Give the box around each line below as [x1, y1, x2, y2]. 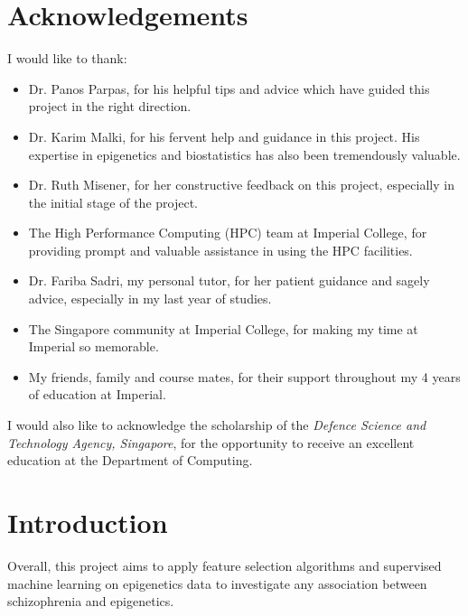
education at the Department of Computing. [7, 451, 253, 470]
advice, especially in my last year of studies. [28, 289, 272, 308]
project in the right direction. [28, 97, 192, 116]
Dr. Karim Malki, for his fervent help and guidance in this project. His [28, 126, 420, 145]
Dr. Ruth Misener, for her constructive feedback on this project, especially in [28, 175, 454, 194]
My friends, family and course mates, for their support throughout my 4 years [28, 367, 461, 386]
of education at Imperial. [28, 385, 166, 404]
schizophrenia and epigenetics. [7, 592, 174, 611]
